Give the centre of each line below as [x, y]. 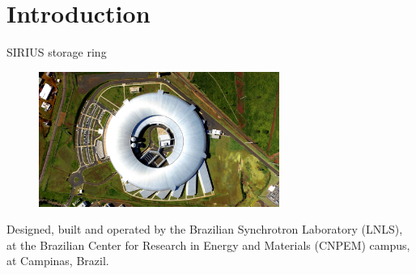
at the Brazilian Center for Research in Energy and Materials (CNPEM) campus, [208, 244]
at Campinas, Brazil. [58, 261]
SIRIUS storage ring [57, 52]
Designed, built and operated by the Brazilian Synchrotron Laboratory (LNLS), [205, 229]
